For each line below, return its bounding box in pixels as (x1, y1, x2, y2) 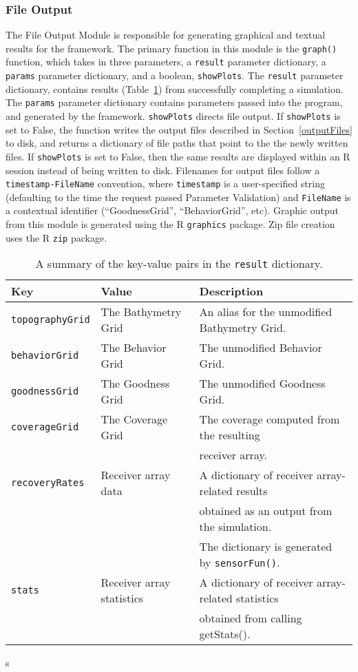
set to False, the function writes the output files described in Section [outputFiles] (6, 122, 352, 136)
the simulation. (199, 518, 272, 535)
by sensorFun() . (199, 554, 280, 571)
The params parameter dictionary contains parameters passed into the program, (6, 95, 343, 109)
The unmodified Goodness (199, 375, 326, 392)
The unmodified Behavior (199, 339, 322, 356)
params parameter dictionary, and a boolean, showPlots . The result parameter (6, 68, 344, 83)
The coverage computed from (199, 411, 340, 428)
